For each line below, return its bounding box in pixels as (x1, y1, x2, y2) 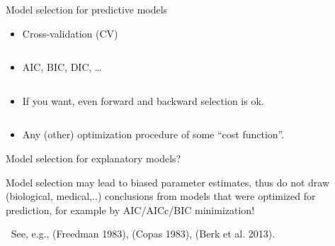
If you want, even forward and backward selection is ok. (22, 93, 264, 108)
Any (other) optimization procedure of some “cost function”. (22, 127, 285, 142)
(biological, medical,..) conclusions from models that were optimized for (6, 189, 316, 203)
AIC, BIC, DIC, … (22, 60, 102, 74)
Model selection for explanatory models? (6, 150, 181, 165)
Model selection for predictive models (6, 2, 168, 16)
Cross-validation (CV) (22, 26, 118, 40)
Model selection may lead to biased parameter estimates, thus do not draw (6, 174, 330, 189)
